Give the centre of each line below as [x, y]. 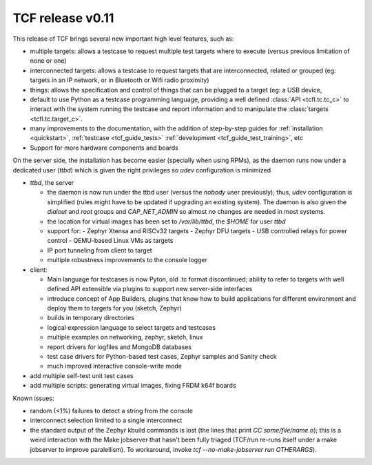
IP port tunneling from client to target [100, 250]
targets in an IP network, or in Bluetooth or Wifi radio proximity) [120, 80]
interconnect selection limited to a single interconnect [106, 420]
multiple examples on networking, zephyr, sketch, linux [125, 337]
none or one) [48, 61]
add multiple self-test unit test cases [82, 375]
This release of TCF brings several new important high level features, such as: [123, 39]
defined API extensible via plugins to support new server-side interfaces [150, 289]
